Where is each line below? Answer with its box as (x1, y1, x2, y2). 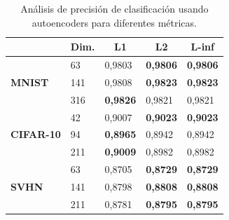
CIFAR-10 (11, 127, 61, 142)
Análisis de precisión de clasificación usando (20, 1, 209, 15)
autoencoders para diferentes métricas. (32, 15, 197, 29)
